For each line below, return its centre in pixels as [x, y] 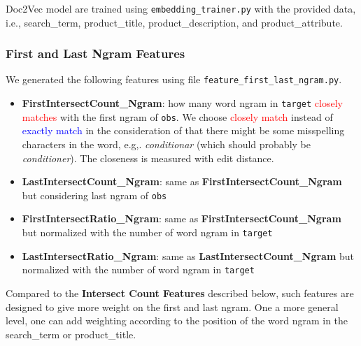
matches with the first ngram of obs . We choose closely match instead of [177, 116]
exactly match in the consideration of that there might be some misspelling [183, 130]
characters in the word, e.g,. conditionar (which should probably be [166, 144]
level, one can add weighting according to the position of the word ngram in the [177, 320]
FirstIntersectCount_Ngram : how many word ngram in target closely [182, 103]
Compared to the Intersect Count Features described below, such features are [180, 293]
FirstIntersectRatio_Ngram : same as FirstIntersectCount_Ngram [182, 218]
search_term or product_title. [71, 334]
